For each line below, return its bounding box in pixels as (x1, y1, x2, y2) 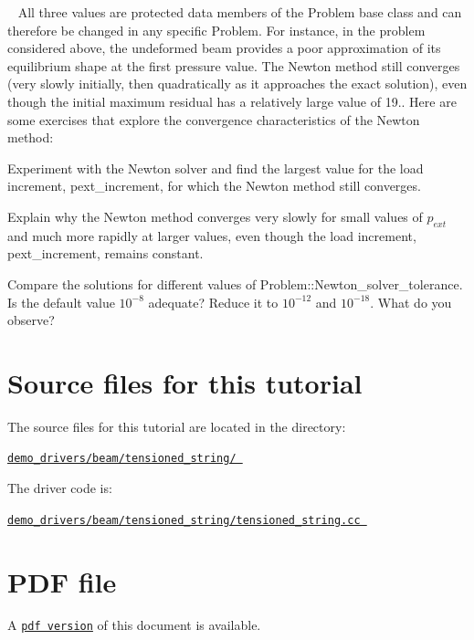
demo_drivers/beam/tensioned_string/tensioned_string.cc (7, 513, 361, 527)
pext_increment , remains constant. (7, 244, 204, 263)
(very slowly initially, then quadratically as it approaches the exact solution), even (7, 74, 468, 93)
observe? (7, 310, 55, 330)
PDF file (7, 562, 117, 600)
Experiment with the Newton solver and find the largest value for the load (7, 158, 424, 177)
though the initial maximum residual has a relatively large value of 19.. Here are (7, 91, 457, 110)
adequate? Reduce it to (148, 292, 279, 311)
